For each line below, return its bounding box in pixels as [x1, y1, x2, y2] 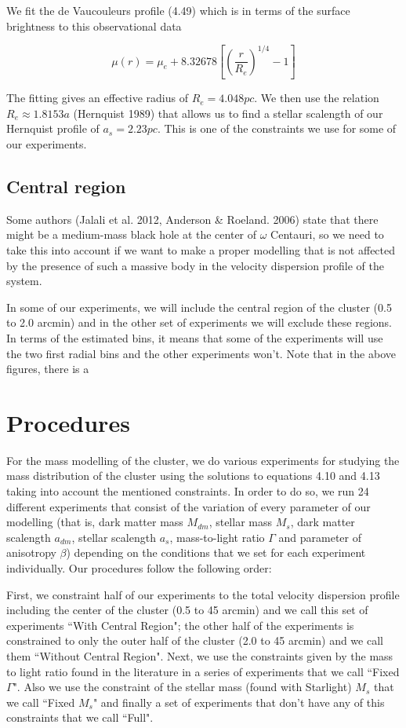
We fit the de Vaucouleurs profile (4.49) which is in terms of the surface [6, 2, 350, 18]
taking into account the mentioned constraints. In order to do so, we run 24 [6, 483, 369, 499]
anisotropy [6, 544, 56, 561]
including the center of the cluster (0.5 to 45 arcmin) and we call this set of [6, 602, 368, 618]
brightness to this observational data [6, 17, 182, 34]
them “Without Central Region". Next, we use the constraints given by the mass [6, 647, 393, 664]
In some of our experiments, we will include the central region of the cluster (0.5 [6, 298, 392, 315]
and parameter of [278, 529, 361, 545]
